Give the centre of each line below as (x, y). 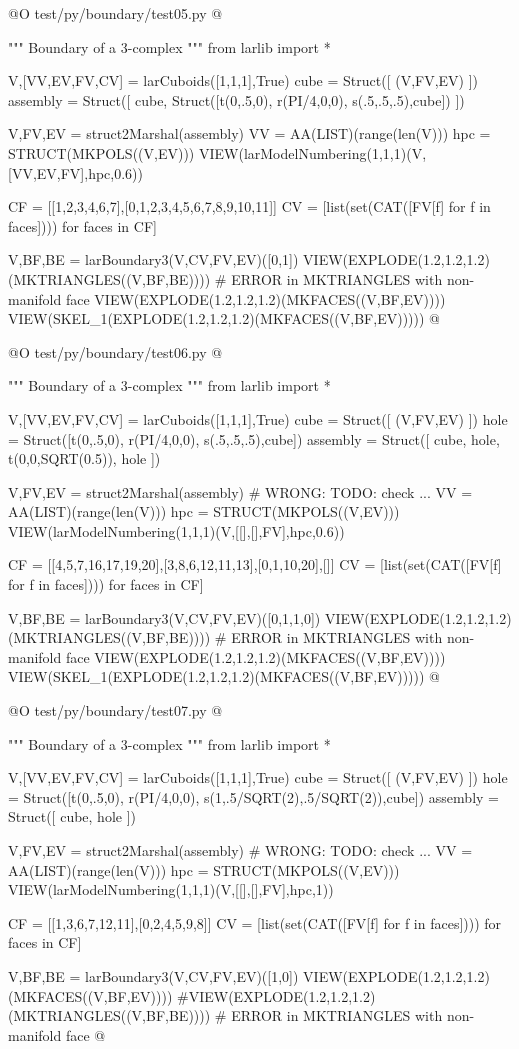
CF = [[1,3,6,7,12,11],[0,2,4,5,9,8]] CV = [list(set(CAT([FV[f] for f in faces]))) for (255, 922)
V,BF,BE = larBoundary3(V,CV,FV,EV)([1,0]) (153, 975)
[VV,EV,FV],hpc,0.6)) (75, 172)
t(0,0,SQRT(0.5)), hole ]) (84, 458)
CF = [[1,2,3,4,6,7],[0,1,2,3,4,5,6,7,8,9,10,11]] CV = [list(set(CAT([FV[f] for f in (249, 206)
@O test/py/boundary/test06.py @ (115, 351)
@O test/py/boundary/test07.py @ (115, 710)
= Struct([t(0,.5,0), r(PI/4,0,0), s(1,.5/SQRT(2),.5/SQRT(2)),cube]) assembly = (253, 796)
